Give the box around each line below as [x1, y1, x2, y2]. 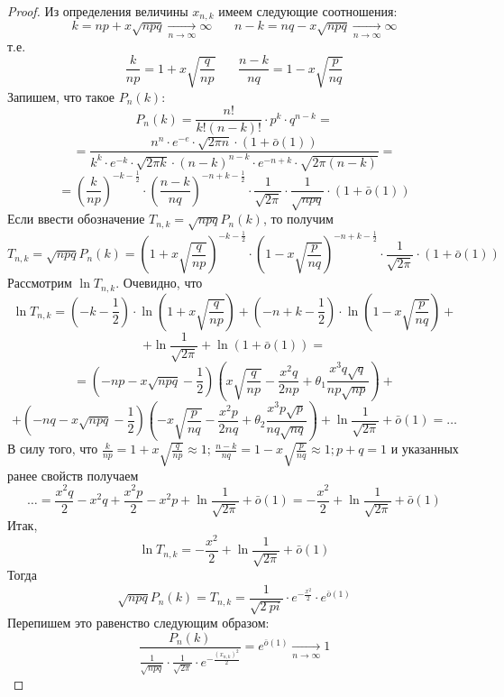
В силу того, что [7, 439, 98, 458]
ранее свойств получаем [7, 465, 139, 484]
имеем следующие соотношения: [218, 2, 398, 20]
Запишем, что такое [7, 87, 115, 105]
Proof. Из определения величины [7, 2, 188, 20]
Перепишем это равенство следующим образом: [7, 613, 270, 632]
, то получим [262, 209, 334, 228]
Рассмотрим [7, 273, 72, 292]
